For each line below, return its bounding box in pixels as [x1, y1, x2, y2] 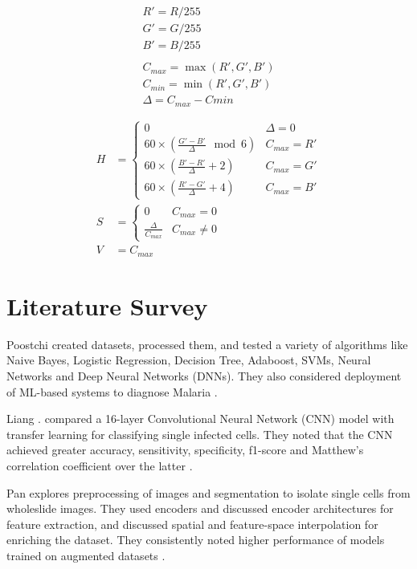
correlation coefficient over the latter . [6, 457, 193, 473]
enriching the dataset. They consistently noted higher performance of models [6, 531, 385, 548]
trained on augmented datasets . [6, 547, 166, 563]
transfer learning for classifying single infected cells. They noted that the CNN [6, 425, 393, 442]
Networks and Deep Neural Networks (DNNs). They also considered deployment [6, 367, 402, 384]
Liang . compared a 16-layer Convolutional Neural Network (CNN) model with [6, 410, 395, 427]
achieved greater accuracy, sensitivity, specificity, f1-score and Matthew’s [6, 441, 364, 458]
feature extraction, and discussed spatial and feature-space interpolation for [6, 515, 378, 532]
